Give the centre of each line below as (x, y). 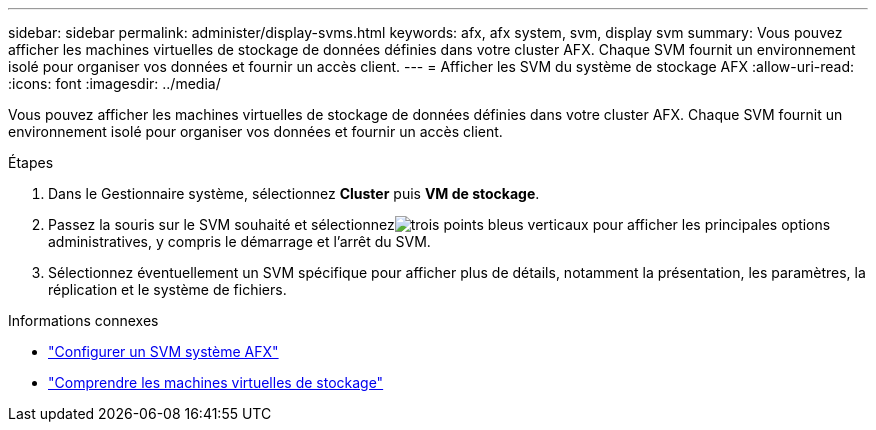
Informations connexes (83, 320)
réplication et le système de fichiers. (167, 289)
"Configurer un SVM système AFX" (163, 351)
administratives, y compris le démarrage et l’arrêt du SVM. (239, 241)
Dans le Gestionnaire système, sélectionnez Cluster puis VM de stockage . (294, 193)
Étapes (31, 162)
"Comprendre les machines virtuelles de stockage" (216, 382)
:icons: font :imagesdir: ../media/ (114, 83)
